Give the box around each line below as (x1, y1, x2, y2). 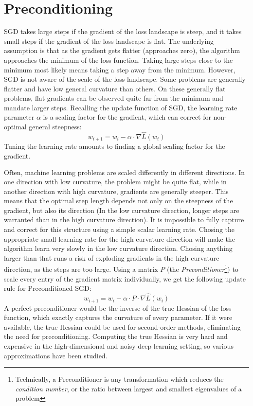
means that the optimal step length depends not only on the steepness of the (4, 195, 233, 206)
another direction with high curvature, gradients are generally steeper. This (4, 186, 229, 196)
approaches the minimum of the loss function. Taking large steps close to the (4, 54, 233, 65)
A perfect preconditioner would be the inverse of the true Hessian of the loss (4, 302, 232, 313)
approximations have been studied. (4, 350, 108, 360)
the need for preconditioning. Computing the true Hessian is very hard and (4, 331, 228, 341)
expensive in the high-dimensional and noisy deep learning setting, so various (4, 340, 234, 351)
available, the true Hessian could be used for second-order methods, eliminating (4, 321, 241, 332)
